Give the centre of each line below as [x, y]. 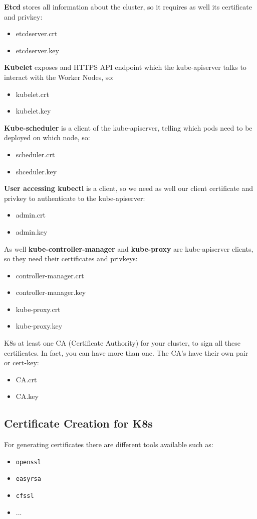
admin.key [32, 231]
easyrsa [28, 479]
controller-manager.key [51, 292]
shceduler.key [36, 171]
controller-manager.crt [50, 275]
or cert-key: [22, 362]
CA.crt [26, 379]
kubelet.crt [32, 94]
